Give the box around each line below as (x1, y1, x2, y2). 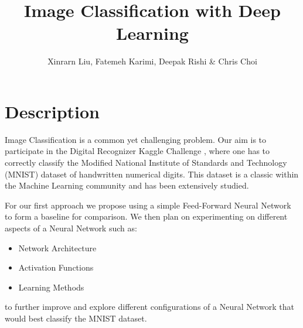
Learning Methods (18, 281, 84, 293)
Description (5, 99, 100, 123)
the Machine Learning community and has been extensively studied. (5, 179, 249, 192)
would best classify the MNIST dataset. (5, 312, 147, 324)
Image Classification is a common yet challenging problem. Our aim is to (5, 133, 267, 145)
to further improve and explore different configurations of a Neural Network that (5, 300, 294, 313)
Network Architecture (18, 241, 97, 254)
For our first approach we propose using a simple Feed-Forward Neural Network (5, 199, 291, 211)
